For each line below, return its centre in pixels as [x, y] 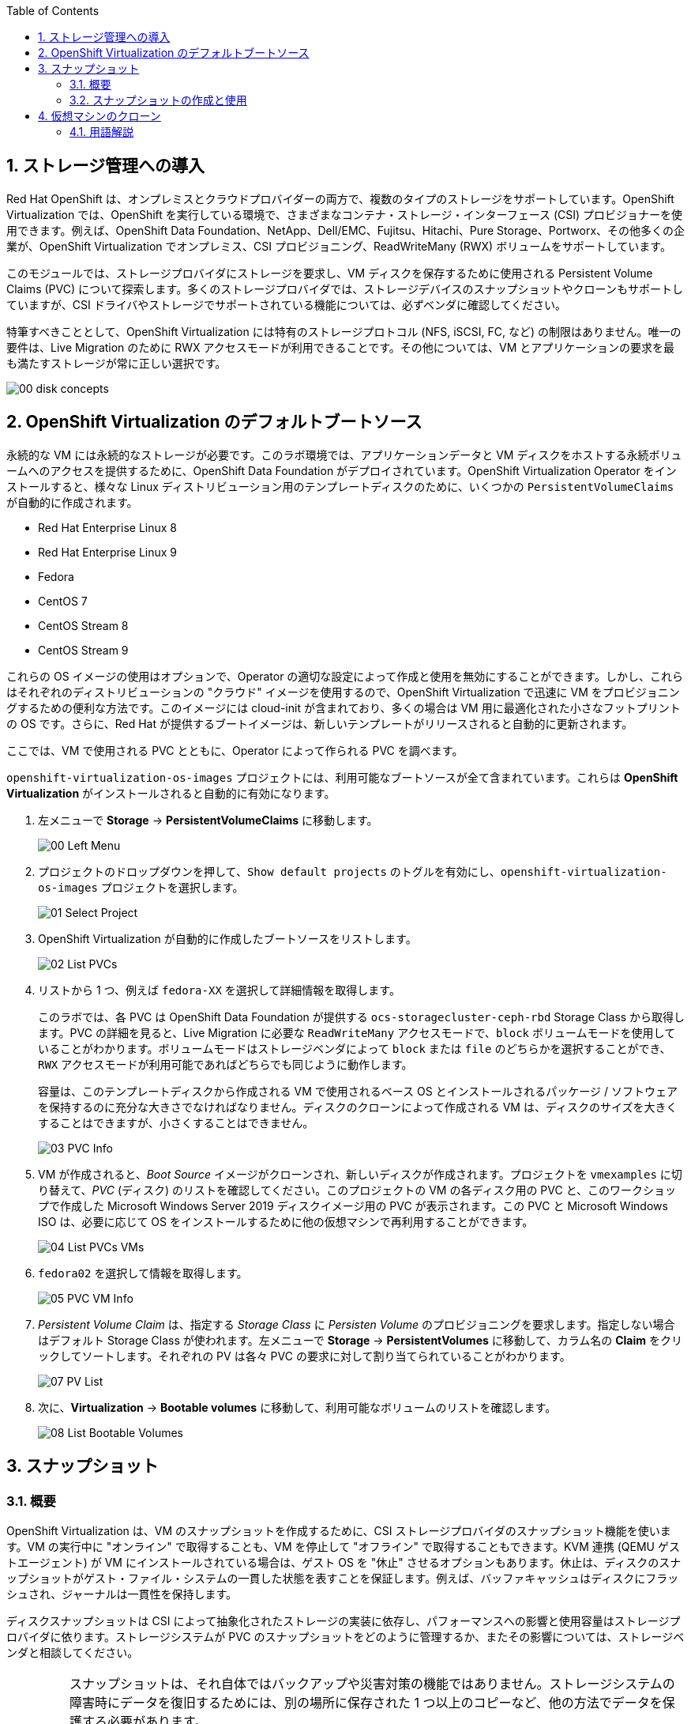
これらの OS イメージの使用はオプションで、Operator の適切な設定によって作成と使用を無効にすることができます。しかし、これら [345, 676]
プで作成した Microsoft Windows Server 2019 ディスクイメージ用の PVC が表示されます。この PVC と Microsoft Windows [353, 1205]
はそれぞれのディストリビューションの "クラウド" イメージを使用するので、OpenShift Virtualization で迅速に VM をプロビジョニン [343, 692]
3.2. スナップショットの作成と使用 [158, 100]
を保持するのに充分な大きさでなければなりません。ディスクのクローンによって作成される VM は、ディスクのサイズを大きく [358, 1107]
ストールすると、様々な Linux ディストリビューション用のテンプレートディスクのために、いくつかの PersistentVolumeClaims [340, 486]
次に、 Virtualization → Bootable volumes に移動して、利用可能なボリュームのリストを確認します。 [297, 1407]
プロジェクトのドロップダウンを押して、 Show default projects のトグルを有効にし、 [269, 871]
